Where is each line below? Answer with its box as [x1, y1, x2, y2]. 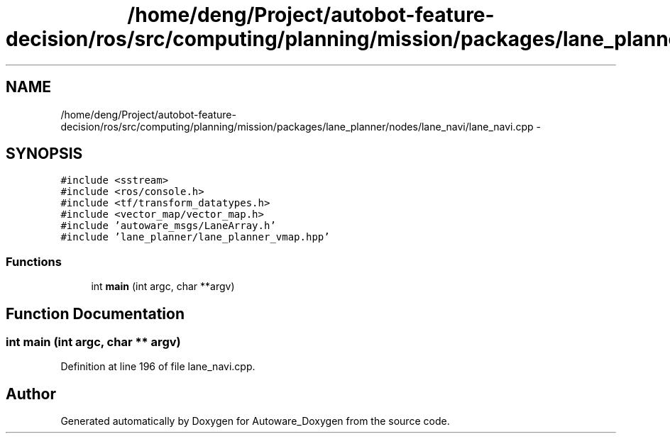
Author [6, 384, 56, 403]
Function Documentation [6, 304, 185, 323]
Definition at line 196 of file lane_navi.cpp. [60, 360, 256, 373]
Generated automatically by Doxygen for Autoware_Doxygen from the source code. [60, 415, 450, 428]
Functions [6, 254, 62, 269]
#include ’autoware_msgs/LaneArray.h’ [60, 220, 276, 232]
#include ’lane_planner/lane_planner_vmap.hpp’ [60, 231, 330, 243]
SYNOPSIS [6, 145, 83, 163]
